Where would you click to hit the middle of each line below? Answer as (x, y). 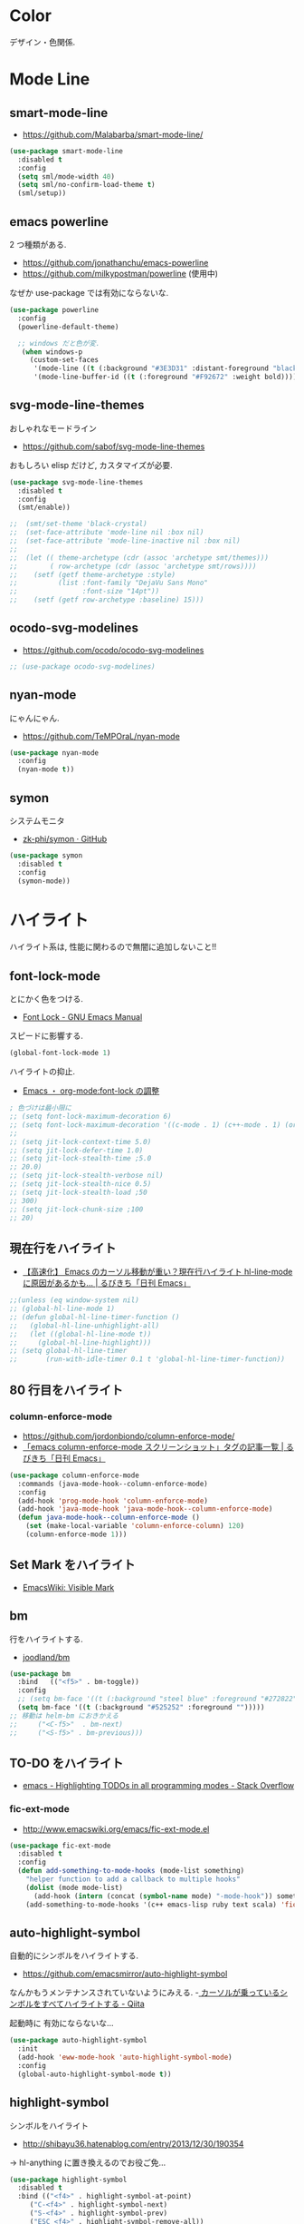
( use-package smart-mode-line (66, 151)
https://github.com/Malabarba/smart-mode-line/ (113, 134)
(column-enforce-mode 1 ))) (76, 1534)
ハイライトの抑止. (42, 1072)
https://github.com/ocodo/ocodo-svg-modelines (113, 650)
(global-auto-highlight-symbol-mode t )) (95, 2074)
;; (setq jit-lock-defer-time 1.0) (76, 1150)
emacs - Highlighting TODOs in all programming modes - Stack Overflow (158, 1786)
